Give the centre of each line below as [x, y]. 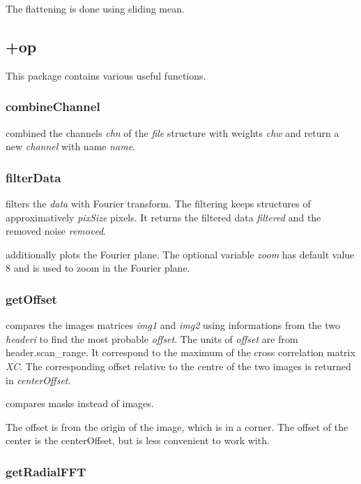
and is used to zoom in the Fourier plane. [102, 268]
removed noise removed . [56, 231]
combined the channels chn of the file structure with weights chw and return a [172, 132]
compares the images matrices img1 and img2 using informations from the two [173, 325]
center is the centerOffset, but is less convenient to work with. [138, 440]
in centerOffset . [38, 380]
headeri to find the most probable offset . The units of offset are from [152, 338]
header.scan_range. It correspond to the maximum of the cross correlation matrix [180, 352]
